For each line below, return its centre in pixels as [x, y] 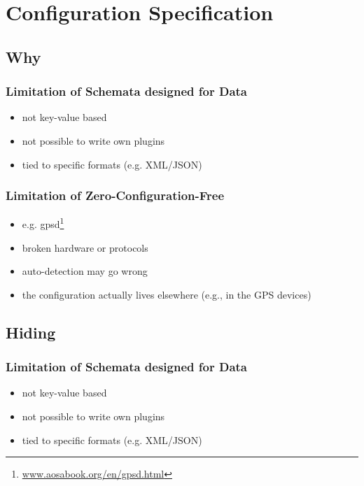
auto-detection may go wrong [85, 271]
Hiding [31, 332]
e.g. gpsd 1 [43, 223]
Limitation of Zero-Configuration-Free [115, 195]
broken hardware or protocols [85, 247]
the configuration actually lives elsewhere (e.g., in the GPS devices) [167, 294]
